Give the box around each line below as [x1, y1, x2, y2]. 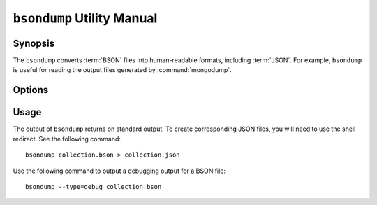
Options [13, 84, 49, 96]
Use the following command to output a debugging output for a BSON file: [13, 167, 226, 175]
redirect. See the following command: [13, 134, 121, 143]
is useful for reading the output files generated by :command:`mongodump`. [13, 66, 232, 74]
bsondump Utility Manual [13, 10, 158, 26]
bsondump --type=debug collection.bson [25, 183, 162, 190]
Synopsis [13, 37, 55, 49]
